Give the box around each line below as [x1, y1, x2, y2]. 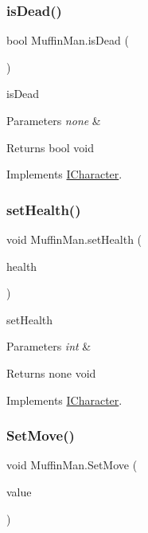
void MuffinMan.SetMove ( [6, 457, 138, 473]
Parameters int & [6, 338, 92, 355]
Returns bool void [6, 139, 95, 155]
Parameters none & [6, 112, 101, 128]
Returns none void [6, 364, 96, 381]
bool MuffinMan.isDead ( [6, 32, 129, 49]
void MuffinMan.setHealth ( [6, 231, 142, 247]
